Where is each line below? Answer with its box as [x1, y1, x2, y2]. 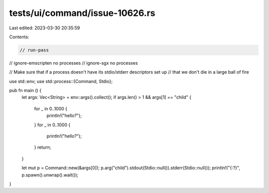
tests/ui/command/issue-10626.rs [9, 7, 155, 18]
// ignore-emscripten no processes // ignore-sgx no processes [9, 60, 138, 66]
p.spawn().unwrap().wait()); [21, 172, 79, 178]
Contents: [9, 34, 29, 40]
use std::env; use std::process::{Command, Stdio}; [9, 78, 113, 84]
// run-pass [19, 47, 49, 53]
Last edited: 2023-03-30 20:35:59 [9, 25, 80, 31]
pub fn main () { [9, 88, 42, 94]
